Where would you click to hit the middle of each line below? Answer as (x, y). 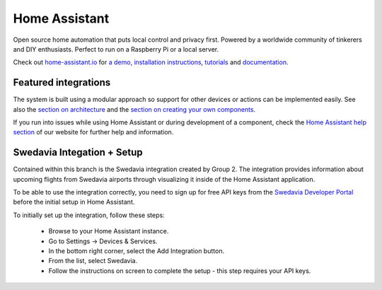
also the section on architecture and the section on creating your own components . (134, 109)
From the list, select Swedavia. (93, 261)
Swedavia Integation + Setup (78, 152)
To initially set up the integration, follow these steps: (89, 215)
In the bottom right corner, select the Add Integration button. (137, 251)
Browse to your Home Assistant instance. (109, 231)
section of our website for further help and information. (93, 132)
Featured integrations (62, 82)
